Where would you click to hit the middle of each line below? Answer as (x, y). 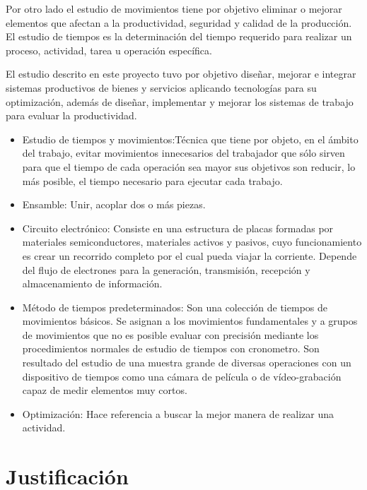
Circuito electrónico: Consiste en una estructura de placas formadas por (178, 228)
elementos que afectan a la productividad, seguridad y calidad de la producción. (179, 22)
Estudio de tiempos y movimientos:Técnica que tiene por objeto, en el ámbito (190, 139)
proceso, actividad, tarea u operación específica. (109, 50)
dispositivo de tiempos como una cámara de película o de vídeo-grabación (182, 376)
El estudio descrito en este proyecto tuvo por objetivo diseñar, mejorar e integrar (181, 74)
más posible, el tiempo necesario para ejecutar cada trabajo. (152, 180)
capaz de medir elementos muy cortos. (105, 390)
